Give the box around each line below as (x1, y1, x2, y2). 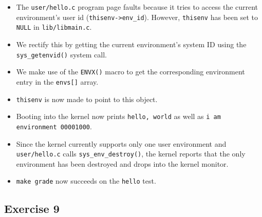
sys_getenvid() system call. (16, 49, 107, 60)
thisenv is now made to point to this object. (16, 93, 158, 104)
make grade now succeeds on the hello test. (16, 175, 156, 186)
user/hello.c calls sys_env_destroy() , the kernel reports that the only (16, 148, 246, 159)
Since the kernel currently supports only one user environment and (16, 138, 227, 149)
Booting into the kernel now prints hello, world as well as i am (16, 111, 221, 122)
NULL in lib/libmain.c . (16, 22, 92, 32)
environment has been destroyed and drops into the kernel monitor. (16, 158, 229, 169)
